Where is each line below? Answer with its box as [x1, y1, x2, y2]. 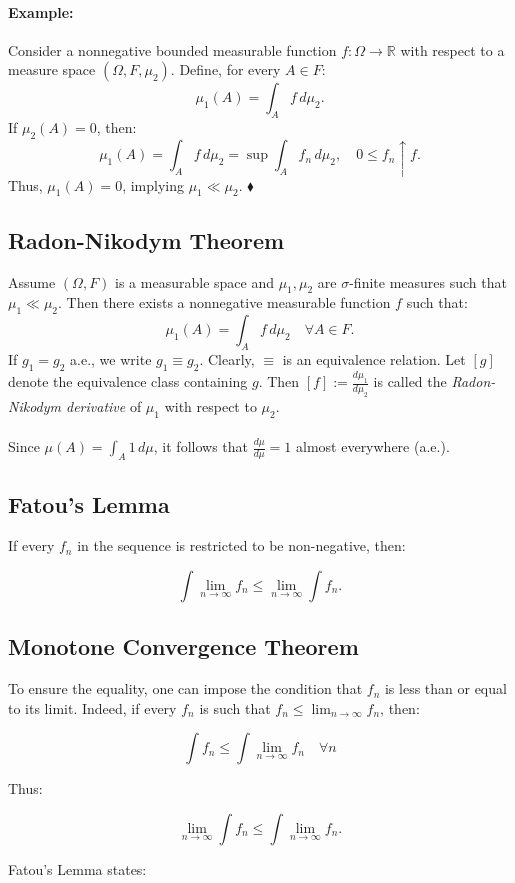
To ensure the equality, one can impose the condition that [8, 678, 363, 699]
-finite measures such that [349, 271, 507, 292]
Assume [8, 271, 56, 292]
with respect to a [400, 39, 505, 60]
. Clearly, [199, 349, 255, 370]
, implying [122, 174, 184, 195]
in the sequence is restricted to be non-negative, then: [77, 535, 406, 556]
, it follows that [153, 436, 249, 457]
